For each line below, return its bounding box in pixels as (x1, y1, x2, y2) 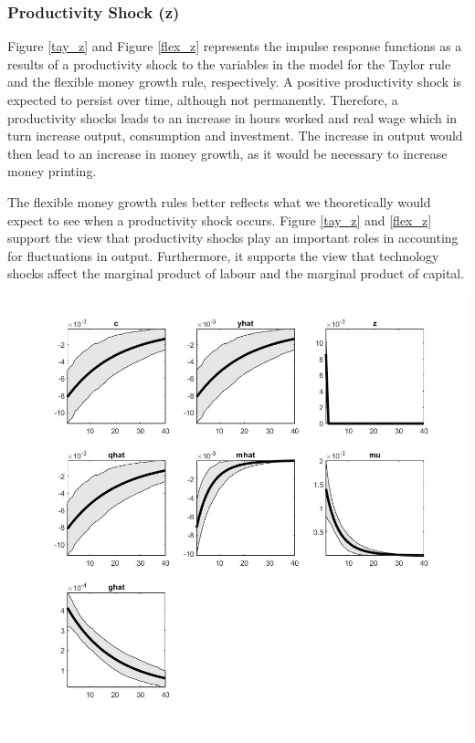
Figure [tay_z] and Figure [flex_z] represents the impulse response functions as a (7, 37, 462, 56)
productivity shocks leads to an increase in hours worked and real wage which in (7, 108, 458, 127)
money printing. (7, 162, 97, 181)
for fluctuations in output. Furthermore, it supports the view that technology (7, 246, 439, 265)
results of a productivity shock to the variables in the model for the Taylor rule (7, 54, 451, 73)
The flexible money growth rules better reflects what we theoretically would (7, 192, 431, 211)
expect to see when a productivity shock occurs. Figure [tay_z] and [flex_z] (7, 210, 432, 229)
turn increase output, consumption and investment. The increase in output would (7, 126, 463, 145)
